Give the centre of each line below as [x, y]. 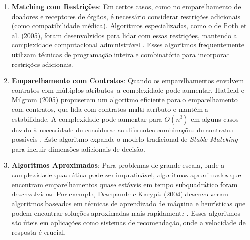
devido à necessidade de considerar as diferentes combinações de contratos [123, 129]
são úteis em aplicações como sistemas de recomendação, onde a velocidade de [128, 222]
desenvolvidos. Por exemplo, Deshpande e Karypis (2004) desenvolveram [120, 194]
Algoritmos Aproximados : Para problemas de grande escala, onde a [118, 165]
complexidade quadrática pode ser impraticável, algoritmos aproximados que [126, 174]
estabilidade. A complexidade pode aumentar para [87, 119]
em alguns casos [215, 119]
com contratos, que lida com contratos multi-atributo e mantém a [110, 109]
